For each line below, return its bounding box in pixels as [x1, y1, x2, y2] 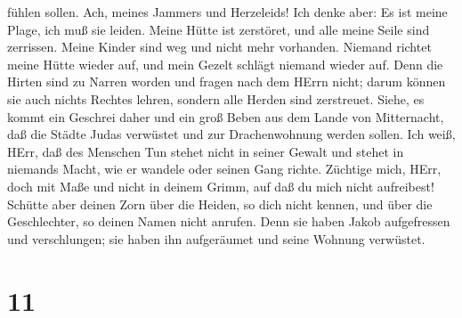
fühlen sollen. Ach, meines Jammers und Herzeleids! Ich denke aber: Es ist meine [7, 3, 448, 20]
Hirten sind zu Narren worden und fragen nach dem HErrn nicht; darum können [7, 72, 446, 91]
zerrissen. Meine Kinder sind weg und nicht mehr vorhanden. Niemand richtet [7, 37, 432, 56]
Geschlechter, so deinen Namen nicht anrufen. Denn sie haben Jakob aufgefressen [7, 212, 450, 231]
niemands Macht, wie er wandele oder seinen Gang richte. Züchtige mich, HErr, [7, 159, 442, 178]
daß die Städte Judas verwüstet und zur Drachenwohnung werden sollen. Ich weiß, [7, 125, 456, 143]
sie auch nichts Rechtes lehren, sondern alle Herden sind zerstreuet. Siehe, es [7, 89, 425, 108]
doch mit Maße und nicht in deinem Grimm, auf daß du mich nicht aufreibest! [7, 176, 434, 195]
